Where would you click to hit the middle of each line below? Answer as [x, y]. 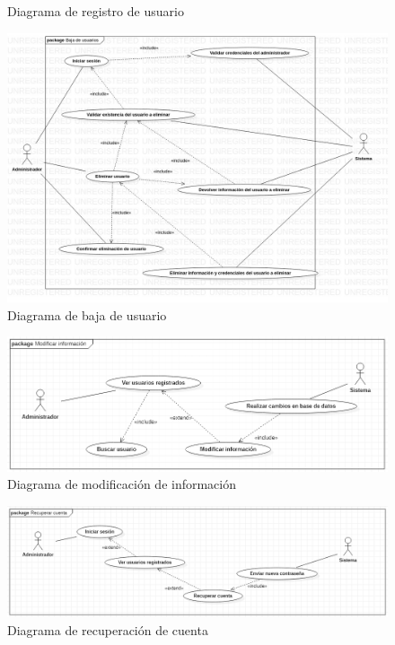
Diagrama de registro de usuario [96, 11]
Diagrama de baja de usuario [87, 314]
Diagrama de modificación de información [122, 484]
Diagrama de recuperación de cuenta [108, 629]
